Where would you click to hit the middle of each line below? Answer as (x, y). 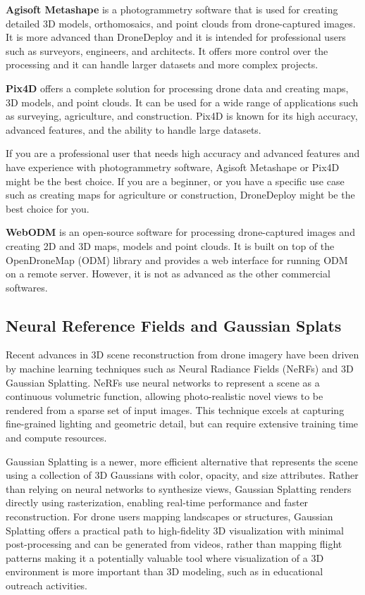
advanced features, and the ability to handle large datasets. (134, 129)
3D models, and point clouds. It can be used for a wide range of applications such (182, 102)
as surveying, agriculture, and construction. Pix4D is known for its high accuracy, (182, 116)
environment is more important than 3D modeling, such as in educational (165, 571)
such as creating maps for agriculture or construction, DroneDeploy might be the (180, 195)
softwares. (27, 287)
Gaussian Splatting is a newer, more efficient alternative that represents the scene (182, 461)
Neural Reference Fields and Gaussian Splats (174, 325)
